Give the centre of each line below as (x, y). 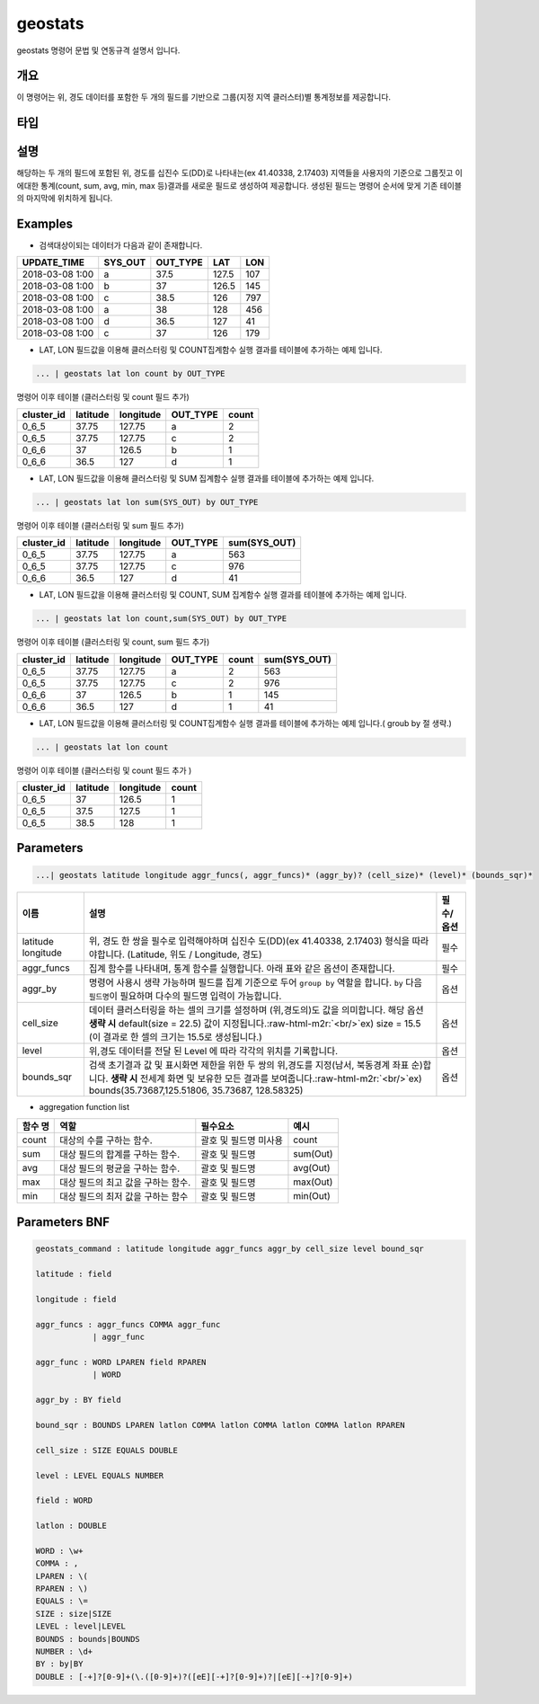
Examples (45, 223)
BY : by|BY (59, 1664)
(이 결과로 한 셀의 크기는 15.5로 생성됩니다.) (175, 1037)
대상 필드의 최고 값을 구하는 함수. (125, 1182)
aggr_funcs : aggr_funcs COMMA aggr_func (128, 1324)
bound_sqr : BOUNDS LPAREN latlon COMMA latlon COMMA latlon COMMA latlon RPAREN (221, 1425)
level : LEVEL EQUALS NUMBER (100, 1475)
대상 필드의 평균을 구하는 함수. (120, 1168)
